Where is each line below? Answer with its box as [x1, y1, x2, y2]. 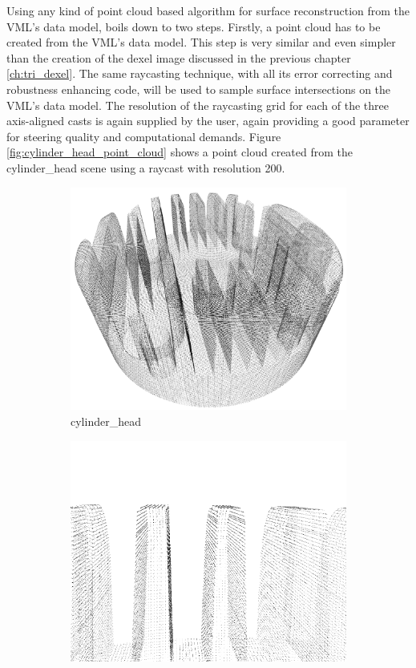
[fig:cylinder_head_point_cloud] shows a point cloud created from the [6, 144, 353, 160]
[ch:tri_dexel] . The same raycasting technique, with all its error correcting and [6, 65, 393, 82]
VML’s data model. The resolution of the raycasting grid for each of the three [6, 96, 390, 113]
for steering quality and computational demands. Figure [6, 128, 281, 144]
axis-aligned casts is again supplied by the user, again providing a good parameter [6, 112, 410, 129]
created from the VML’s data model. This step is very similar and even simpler [6, 34, 396, 51]
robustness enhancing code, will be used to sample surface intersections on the [6, 80, 391, 97]
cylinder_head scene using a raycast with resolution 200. [6, 159, 285, 176]
